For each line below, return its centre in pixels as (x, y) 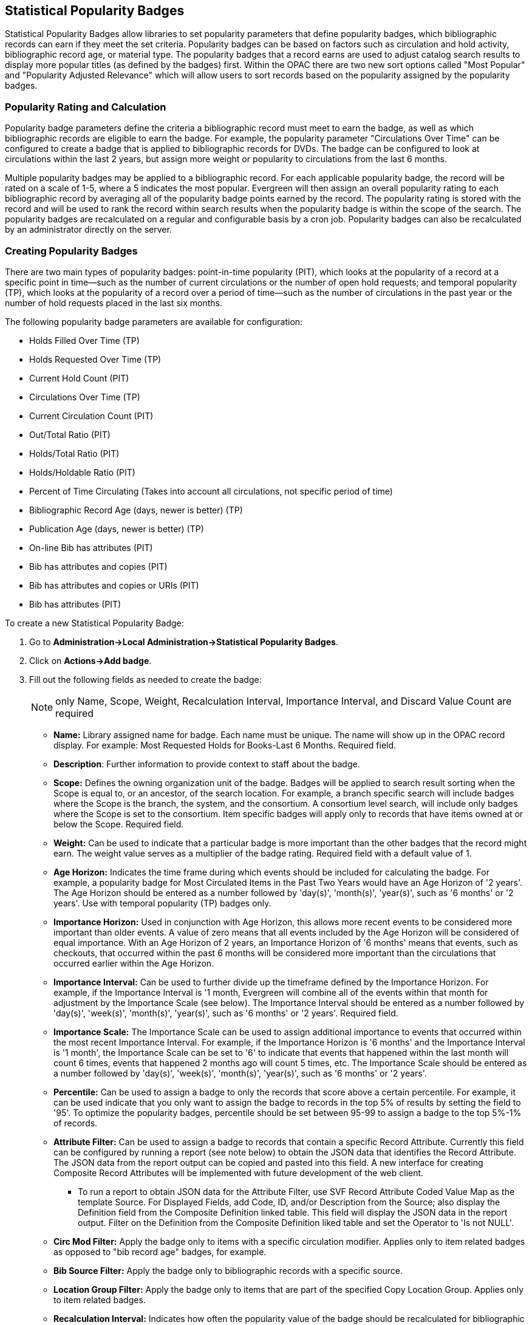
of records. (76, 1123)
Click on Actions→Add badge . (90, 660)
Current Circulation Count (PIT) (91, 416)
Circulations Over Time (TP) (85, 397)
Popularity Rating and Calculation (86, 107)
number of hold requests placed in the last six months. (114, 303)
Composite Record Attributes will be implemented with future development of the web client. (239, 1173)
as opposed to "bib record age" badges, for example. (160, 1251)
